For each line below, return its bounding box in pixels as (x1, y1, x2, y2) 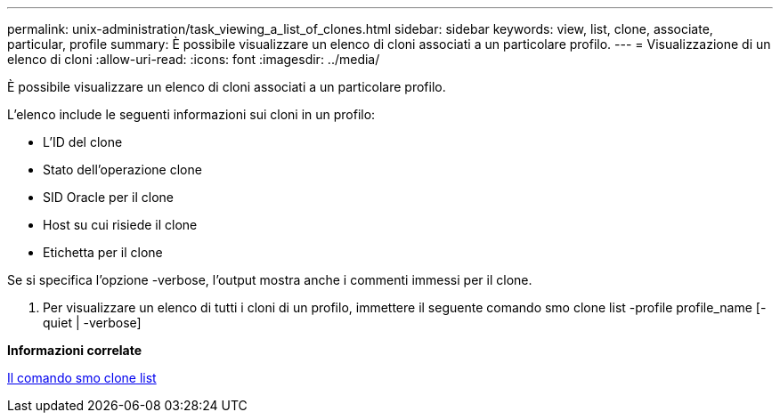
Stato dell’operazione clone (43, 162, 202, 177)
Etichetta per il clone (43, 245, 163, 260)
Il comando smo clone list (7, 370, 157, 385)
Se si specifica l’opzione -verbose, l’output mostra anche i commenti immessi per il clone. (7, 272, 532, 287)
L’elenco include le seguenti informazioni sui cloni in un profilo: (7, 107, 376, 122)
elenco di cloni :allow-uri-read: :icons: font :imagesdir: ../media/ (7, 52, 380, 67)
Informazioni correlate (7, 343, 142, 358)
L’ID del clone (43, 134, 123, 149)
